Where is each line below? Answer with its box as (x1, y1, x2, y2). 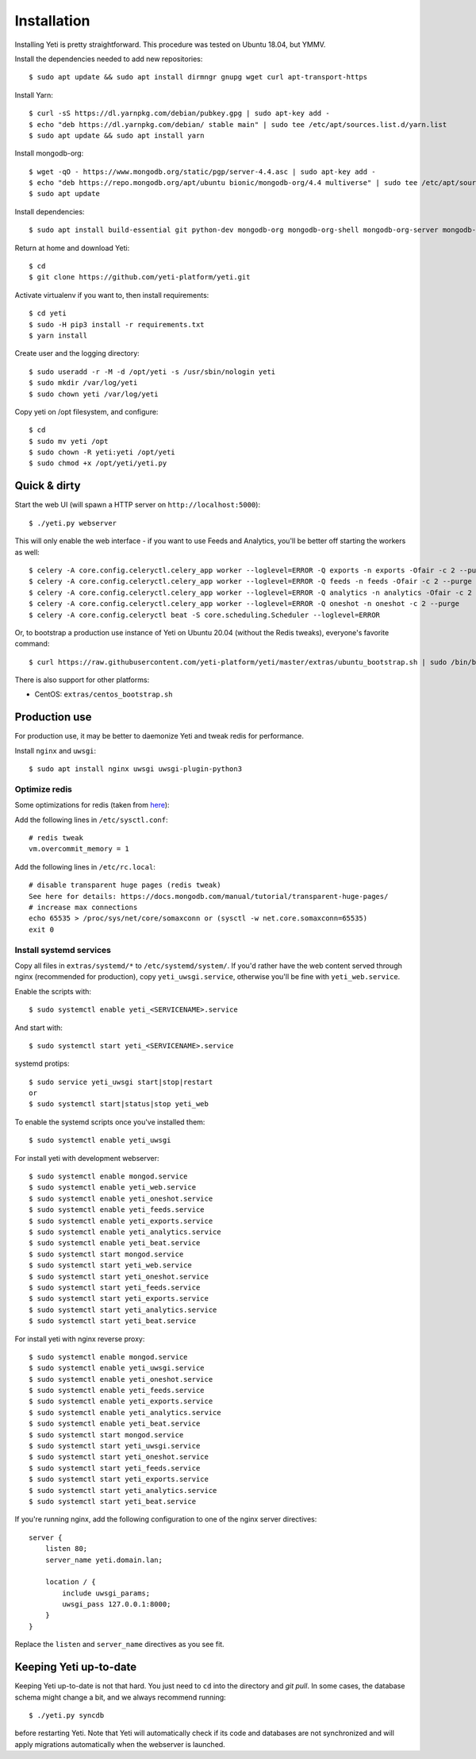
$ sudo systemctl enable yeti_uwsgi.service (29, 1364, 205, 1373)
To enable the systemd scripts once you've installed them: (14, 1117, 205, 1127)
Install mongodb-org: (14, 149, 84, 158)
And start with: (14, 1023, 63, 1032)
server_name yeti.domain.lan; (44, 1555, 163, 1564)
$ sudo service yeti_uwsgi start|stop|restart (29, 1077, 213, 1086)
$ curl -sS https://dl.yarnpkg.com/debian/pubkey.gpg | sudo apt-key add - (29, 109, 330, 118)
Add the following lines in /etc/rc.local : (14, 862, 156, 871)
